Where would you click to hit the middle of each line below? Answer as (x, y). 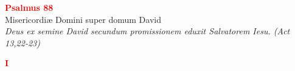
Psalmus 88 (29, 7)
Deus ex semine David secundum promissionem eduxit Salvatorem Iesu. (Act (147, 31)
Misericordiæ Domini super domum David (83, 19)
